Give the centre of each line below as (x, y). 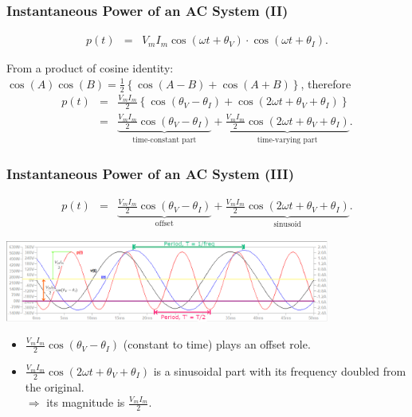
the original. (55, 386)
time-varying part (287, 140)
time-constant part (165, 140)
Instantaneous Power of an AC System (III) (151, 174)
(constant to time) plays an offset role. (217, 344)
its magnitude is (86, 402)
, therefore (326, 83)
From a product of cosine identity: (90, 68)
